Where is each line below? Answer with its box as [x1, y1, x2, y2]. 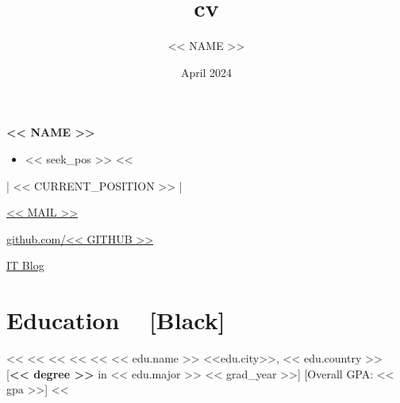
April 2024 [180, 63, 233, 80]
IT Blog [6, 257, 44, 274]
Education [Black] [6, 304, 225, 336]
